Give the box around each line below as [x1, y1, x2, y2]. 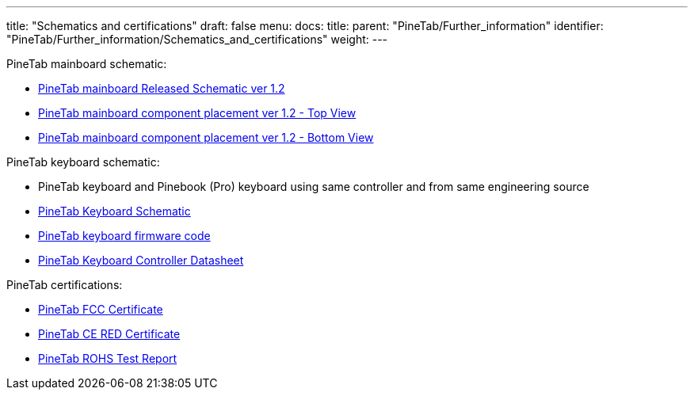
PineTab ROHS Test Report [38, 352, 177, 365]
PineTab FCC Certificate [38, 303, 163, 316]
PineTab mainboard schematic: [6, 57, 167, 70]
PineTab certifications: [6, 278, 123, 291]
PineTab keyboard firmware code [38, 229, 211, 242]
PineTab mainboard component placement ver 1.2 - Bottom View [38, 131, 374, 144]
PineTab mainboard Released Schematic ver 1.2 [38, 82, 285, 95]
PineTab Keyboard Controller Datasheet [38, 253, 244, 267]
